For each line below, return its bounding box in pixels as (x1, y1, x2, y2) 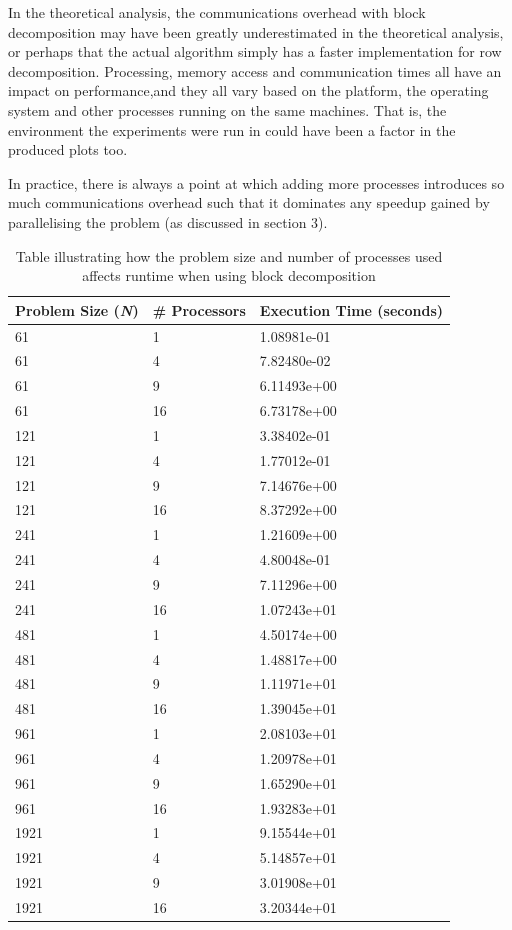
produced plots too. (8, 139, 128, 160)
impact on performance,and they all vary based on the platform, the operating (8, 80, 489, 101)
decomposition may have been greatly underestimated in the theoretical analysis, (8, 21, 504, 42)
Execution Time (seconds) (259, 299, 444, 320)
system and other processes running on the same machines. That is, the (8, 99, 447, 120)
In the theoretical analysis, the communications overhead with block (8, 2, 426, 22)
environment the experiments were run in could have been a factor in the (8, 119, 456, 140)
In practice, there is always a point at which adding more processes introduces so (8, 172, 505, 193)
